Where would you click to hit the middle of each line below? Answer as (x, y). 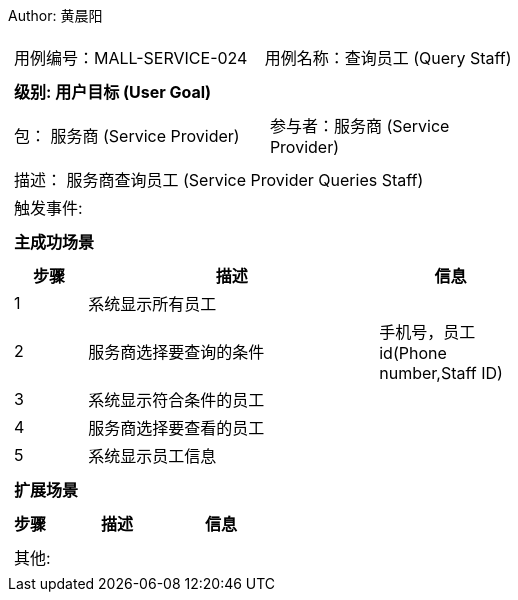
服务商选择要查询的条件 (176, 352)
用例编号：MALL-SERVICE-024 (131, 58)
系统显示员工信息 (152, 456)
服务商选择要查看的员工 (176, 428)
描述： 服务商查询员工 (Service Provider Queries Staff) (219, 180)
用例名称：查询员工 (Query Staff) (388, 58)
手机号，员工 (427, 332)
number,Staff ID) (441, 373)
